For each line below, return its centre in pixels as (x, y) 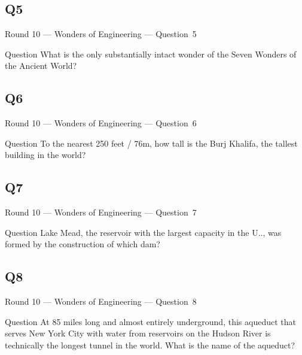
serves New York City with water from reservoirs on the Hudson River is (138, 333)
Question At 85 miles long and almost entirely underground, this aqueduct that (150, 321)
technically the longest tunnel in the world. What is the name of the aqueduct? (150, 345)
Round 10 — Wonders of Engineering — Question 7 (101, 212)
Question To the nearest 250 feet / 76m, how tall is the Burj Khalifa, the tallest (151, 143)
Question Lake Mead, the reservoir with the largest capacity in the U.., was (143, 232)
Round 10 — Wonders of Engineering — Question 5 (101, 34)
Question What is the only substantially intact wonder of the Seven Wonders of (151, 54)
